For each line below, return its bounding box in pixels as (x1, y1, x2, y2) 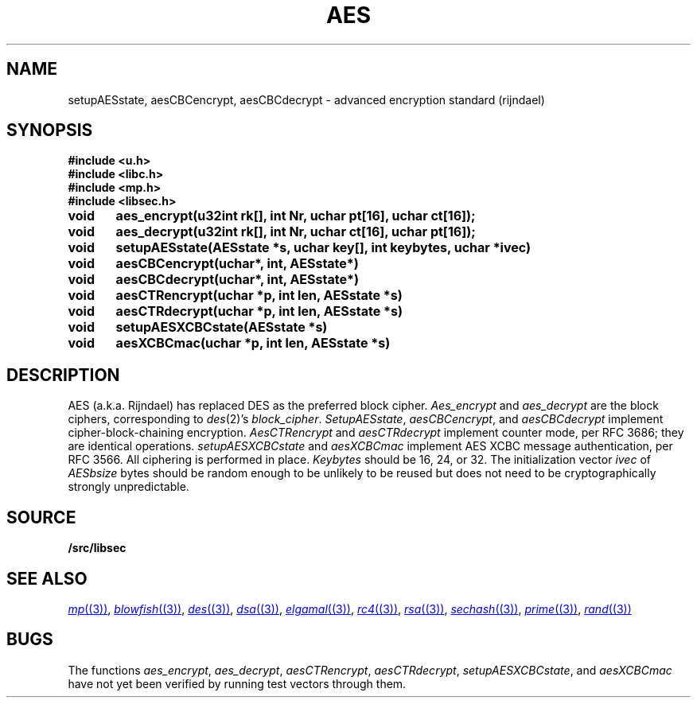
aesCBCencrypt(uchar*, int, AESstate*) (115, 255, 359, 272)
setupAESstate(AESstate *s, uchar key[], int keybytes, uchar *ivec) (115, 239, 531, 256)
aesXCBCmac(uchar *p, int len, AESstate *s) (115, 335, 391, 352)
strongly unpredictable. (68, 480, 189, 494)
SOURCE (6, 507, 76, 527)
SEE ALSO (6, 568, 88, 589)
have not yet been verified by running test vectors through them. (68, 676, 407, 690)
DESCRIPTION (6, 364, 120, 385)
